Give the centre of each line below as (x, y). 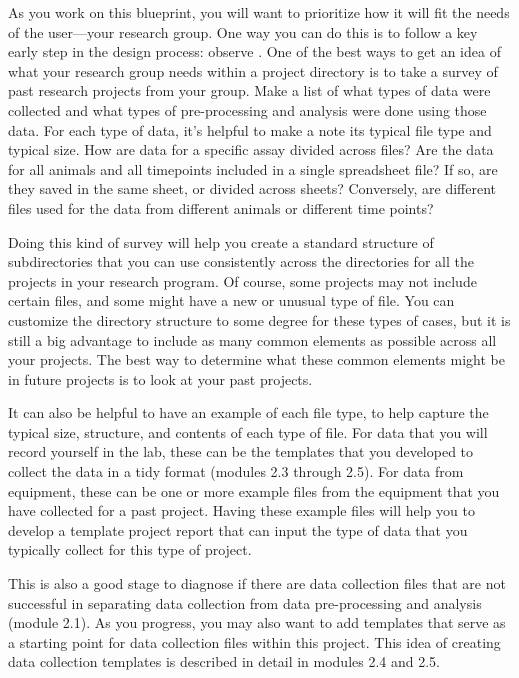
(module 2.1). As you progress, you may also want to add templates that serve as (257, 622)
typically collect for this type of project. (130, 549)
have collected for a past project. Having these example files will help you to (241, 510)
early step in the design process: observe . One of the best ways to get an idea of (254, 51)
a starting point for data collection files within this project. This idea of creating (254, 641)
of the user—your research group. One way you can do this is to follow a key (243, 31)
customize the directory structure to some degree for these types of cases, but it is (259, 319)
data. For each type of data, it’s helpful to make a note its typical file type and (250, 129)
